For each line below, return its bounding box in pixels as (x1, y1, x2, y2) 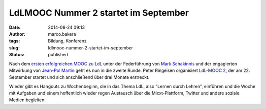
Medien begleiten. (9, 97, 46, 103)
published (48, 52, 68, 58)
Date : (9, 24, 21, 30)
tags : (9, 38, 20, 44)
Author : (9, 31, 26, 37)
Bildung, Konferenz (48, 38, 87, 44)
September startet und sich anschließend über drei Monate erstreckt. (9, 74, 150, 80)
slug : (9, 44, 20, 51)
